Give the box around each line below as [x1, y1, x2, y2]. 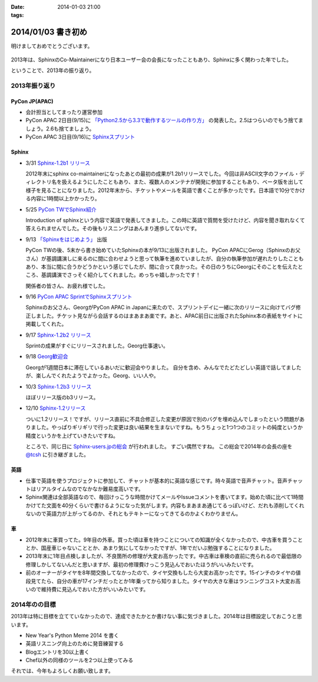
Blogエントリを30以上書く [25, 648, 90, 655]
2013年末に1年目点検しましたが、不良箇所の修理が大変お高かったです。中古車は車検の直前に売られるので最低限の [25, 553, 302, 560]
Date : [11, 4, 25, 10]
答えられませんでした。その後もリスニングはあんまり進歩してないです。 [25, 225, 200, 232]
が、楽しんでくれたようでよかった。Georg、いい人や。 [25, 372, 159, 379]
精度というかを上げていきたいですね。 [25, 432, 119, 439]
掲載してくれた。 [25, 321, 67, 328]
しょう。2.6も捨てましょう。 [25, 125, 95, 132]
